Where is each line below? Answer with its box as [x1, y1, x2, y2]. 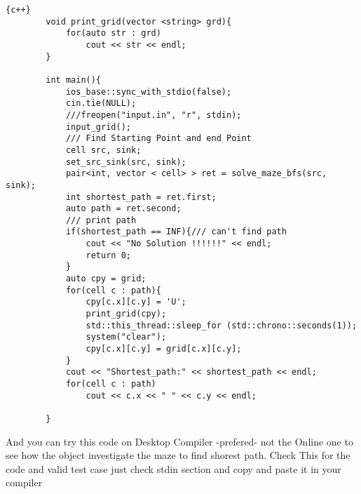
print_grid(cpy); [86, 309, 167, 319]
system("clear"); [86, 332, 167, 342]
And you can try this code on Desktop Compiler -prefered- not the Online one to [6, 434, 353, 448]
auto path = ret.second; [65, 203, 182, 214]
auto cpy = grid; [65, 274, 147, 284]
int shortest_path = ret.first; [65, 192, 217, 202]
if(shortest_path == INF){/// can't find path [65, 227, 287, 237]
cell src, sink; [65, 145, 142, 155]
